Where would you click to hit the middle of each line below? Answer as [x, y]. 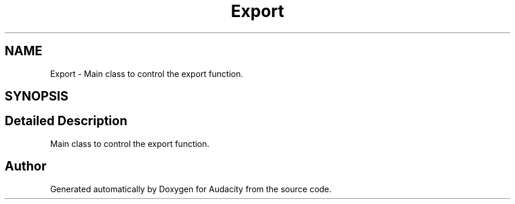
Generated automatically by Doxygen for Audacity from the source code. [191, 189]
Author [26, 166]
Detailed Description [66, 121]
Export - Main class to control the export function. [147, 73]
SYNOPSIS [37, 96]
